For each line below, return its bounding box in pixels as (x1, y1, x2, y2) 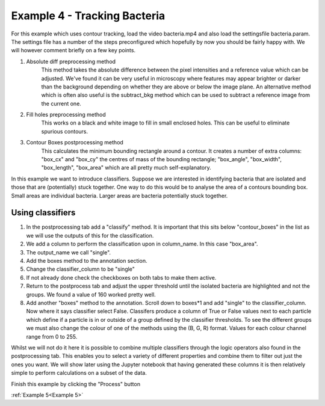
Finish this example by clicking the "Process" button (11, 380, 141, 387)
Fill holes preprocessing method (26, 111, 107, 118)
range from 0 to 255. (26, 333, 78, 340)
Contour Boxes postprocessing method (26, 139, 123, 146)
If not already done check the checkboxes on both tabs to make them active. (26, 274, 217, 281)
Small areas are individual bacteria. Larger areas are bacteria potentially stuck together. (11, 192, 228, 199)
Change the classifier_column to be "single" (26, 265, 135, 273)
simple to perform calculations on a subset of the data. (11, 369, 147, 377)
